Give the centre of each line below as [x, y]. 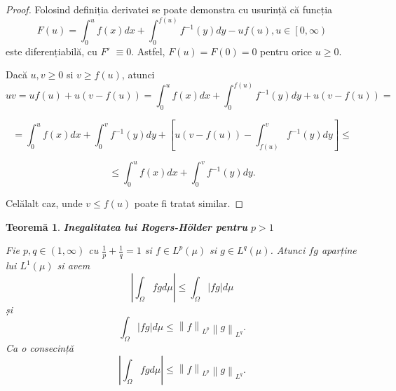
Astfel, [151, 51]
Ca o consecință [40, 348]
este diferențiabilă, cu [52, 51]
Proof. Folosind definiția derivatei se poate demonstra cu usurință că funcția [169, 9]
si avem [74, 265]
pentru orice [286, 51]
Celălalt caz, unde [44, 203]
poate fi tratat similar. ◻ [189, 203]
